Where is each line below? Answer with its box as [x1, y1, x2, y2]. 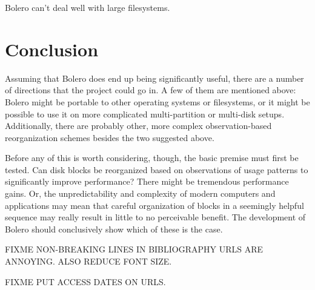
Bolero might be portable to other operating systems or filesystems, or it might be [5, 95, 310, 108]
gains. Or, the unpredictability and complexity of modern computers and [5, 187, 276, 200]
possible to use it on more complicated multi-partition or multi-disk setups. [5, 107, 285, 120]
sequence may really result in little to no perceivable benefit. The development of [5, 211, 306, 223]
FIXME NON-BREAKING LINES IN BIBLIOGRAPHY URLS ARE [5, 243, 264, 255]
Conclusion [5, 36, 99, 61]
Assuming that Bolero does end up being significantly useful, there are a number [5, 71, 304, 84]
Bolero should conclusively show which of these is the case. [5, 222, 223, 235]
